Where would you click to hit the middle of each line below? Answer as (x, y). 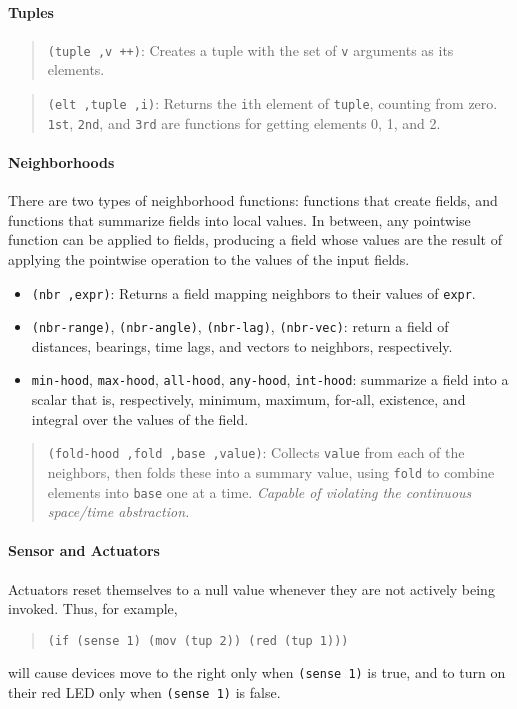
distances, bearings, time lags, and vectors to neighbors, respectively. (242, 345)
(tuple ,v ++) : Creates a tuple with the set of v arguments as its (250, 49)
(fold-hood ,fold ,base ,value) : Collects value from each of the (256, 452)
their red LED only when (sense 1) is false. (144, 692)
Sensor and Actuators (84, 550)
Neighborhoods (61, 161)
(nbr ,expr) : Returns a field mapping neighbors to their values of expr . (253, 292)
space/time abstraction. (118, 511)
